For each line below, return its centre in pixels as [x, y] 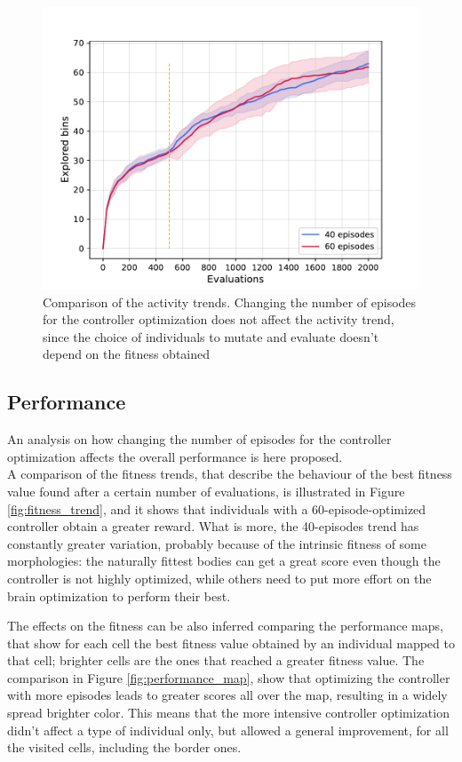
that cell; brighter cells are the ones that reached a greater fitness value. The [216, 660]
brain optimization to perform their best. [119, 595]
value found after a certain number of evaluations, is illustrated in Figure [206, 491]
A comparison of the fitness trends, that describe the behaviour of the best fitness [230, 474]
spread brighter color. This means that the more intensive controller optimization [228, 713]
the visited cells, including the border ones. [124, 747]
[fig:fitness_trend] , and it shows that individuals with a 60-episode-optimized [217, 508]
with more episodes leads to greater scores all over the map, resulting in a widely [227, 695]
